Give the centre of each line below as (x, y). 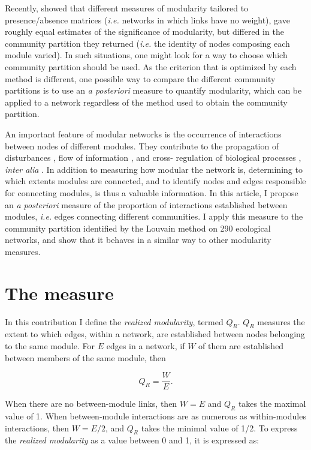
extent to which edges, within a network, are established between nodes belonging (155, 334)
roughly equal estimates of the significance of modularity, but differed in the (144, 31)
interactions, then (37, 427)
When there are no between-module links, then (91, 403)
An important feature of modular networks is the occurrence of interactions (143, 133)
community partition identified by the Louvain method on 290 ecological (138, 228)
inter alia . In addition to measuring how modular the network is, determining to (154, 169)
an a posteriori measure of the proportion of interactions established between (146, 204)
